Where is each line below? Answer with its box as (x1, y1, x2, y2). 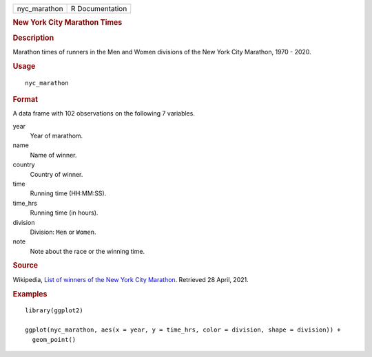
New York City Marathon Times (12, 18, 123, 28)
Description (12, 33, 54, 43)
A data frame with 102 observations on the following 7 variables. (12, 109, 196, 118)
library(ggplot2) (25, 307, 83, 314)
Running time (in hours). (30, 208, 99, 217)
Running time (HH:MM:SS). (30, 189, 107, 197)
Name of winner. (30, 151, 77, 159)
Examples (12, 289, 48, 299)
